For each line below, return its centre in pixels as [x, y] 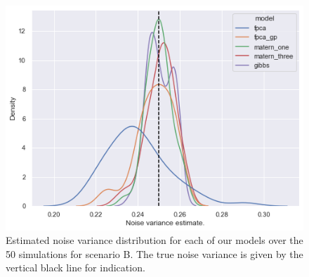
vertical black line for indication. [75, 268]
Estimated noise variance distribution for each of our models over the [154, 240]
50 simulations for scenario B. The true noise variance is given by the [154, 253]
